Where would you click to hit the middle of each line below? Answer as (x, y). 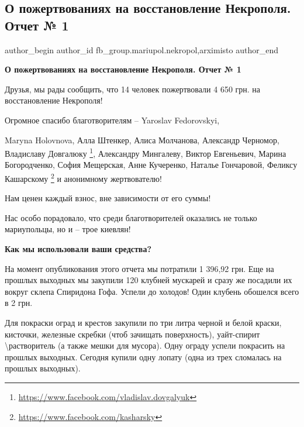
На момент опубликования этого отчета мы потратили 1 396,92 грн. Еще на (139, 268)
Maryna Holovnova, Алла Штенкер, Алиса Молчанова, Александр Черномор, (142, 140)
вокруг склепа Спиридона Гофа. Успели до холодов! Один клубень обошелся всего (152, 291)
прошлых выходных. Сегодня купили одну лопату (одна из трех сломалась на (143, 357)
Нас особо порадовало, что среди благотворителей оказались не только (131, 217)
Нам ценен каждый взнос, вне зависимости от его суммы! (108, 198)
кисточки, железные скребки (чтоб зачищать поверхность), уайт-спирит (132, 334)
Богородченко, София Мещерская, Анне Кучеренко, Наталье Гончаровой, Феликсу (151, 165)
